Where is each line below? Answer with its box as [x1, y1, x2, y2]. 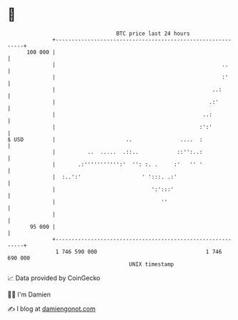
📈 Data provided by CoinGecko [7, 274, 101, 282]
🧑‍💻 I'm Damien [7, 290, 51, 299]
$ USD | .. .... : [7, 135, 203, 143]
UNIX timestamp [129, 260, 174, 268]
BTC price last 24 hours [116, 30, 191, 37]
